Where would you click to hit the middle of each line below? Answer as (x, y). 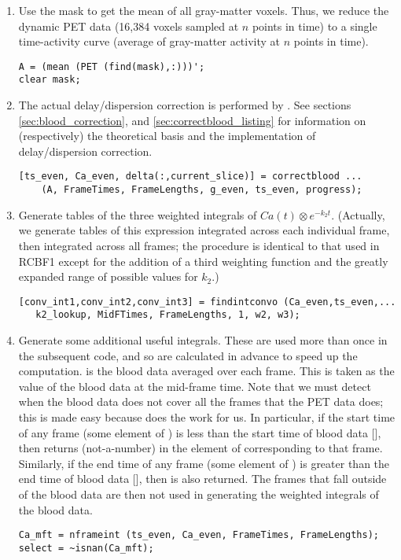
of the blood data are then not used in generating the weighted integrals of (199, 494)
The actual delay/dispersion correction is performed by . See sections (185, 105)
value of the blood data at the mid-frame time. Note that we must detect (195, 386)
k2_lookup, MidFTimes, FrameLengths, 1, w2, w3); (168, 315)
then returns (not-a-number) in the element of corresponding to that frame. (200, 448)
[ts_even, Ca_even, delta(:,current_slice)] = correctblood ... (190, 177)
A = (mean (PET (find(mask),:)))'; (112, 66)
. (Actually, (358, 214)
